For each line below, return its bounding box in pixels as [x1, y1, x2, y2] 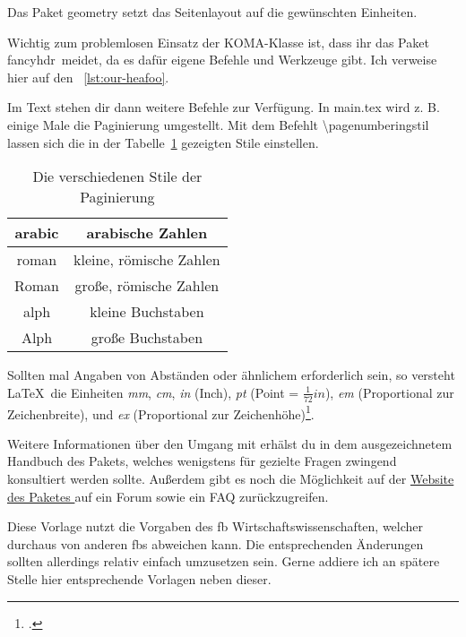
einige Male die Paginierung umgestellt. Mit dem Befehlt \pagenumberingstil [7, 115, 429, 133]
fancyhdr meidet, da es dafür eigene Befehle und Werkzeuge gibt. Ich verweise [7, 50, 437, 69]
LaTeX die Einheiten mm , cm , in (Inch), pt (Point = [7, 383, 299, 401]
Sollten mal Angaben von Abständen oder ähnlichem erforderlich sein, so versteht [7, 366, 455, 384]
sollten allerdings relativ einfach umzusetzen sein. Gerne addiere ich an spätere [7, 552, 440, 571]
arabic [14, 222, 59, 244]
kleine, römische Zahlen [73, 249, 220, 271]
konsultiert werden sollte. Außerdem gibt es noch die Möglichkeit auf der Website [7, 469, 454, 488]
